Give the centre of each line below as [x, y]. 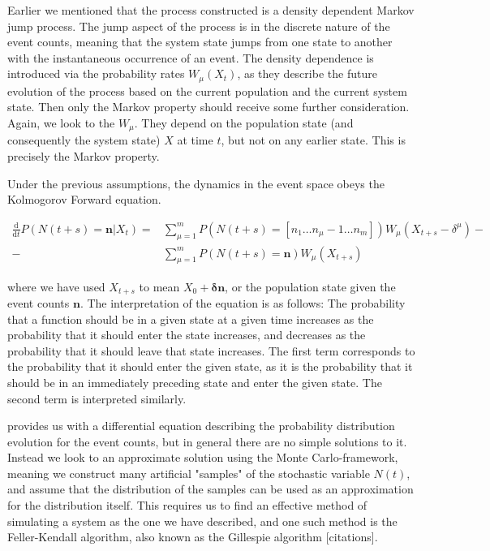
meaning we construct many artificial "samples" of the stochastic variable [189, 473]
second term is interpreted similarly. [97, 398]
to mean [159, 286]
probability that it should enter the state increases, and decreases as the [187, 335]
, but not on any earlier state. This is [313, 140]
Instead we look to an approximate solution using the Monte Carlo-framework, [203, 457]
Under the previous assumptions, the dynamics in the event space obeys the [196, 183]
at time [195, 140]
